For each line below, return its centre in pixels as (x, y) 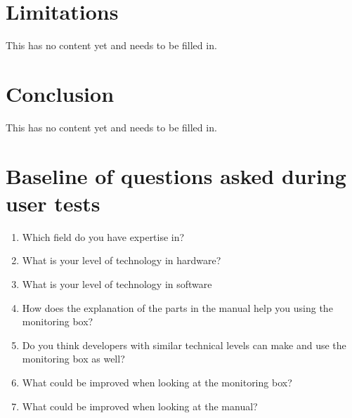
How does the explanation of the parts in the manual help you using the (177, 307)
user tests (53, 203)
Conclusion (60, 93)
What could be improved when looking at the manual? (140, 406)
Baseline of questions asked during (176, 175)
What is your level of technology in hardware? (122, 260)
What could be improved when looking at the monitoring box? (157, 382)
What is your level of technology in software (117, 283)
